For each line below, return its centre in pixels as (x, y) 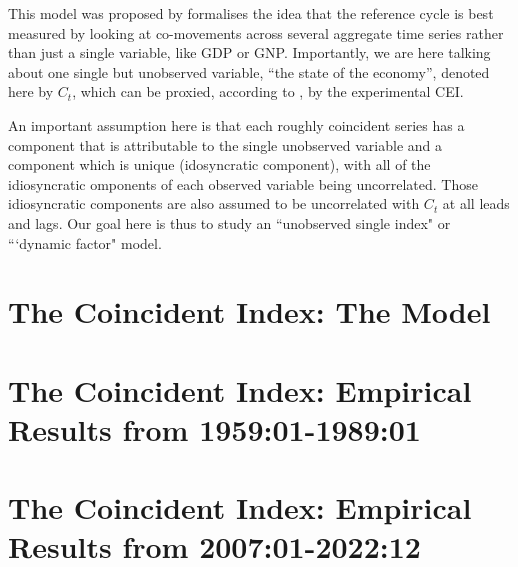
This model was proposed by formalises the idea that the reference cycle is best (251, 13)
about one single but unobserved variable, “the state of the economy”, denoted (249, 71)
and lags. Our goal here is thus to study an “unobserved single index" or (229, 222)
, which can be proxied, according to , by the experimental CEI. (268, 91)
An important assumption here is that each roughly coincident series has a (236, 124)
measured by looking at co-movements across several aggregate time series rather (256, 32)
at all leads (476, 203)
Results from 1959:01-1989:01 (214, 428)
